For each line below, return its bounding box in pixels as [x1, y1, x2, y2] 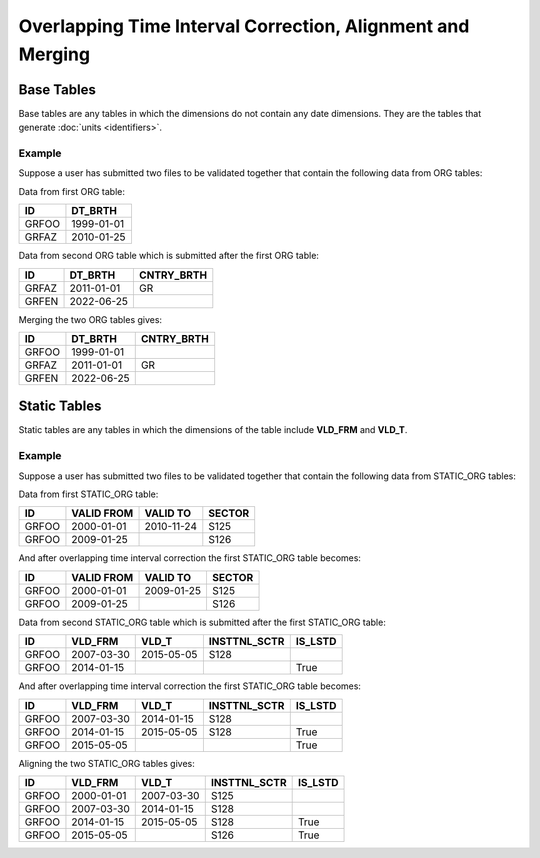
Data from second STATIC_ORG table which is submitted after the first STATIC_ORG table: [18, 616, 387, 628]
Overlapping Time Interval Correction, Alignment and [18, 15, 470, 37]
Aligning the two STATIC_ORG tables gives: [18, 757, 195, 769]
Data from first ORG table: [18, 185, 125, 197]
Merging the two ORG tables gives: [18, 313, 163, 325]
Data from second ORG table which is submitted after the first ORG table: [18, 250, 320, 262]
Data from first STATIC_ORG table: [18, 488, 159, 500]
